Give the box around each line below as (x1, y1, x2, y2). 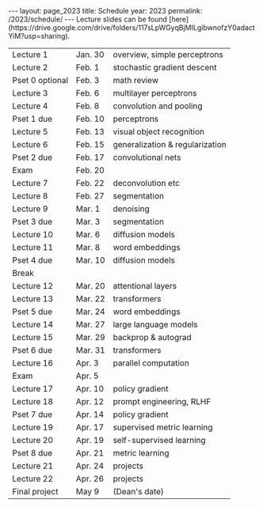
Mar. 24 (75, 306, 105, 317)
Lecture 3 (12, 88, 48, 98)
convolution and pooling (112, 100, 203, 112)
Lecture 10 (12, 229, 54, 240)
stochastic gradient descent (112, 62, 217, 73)
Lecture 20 (12, 435, 54, 445)
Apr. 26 (75, 473, 105, 484)
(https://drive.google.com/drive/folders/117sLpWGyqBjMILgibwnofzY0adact (8, 23, 255, 32)
